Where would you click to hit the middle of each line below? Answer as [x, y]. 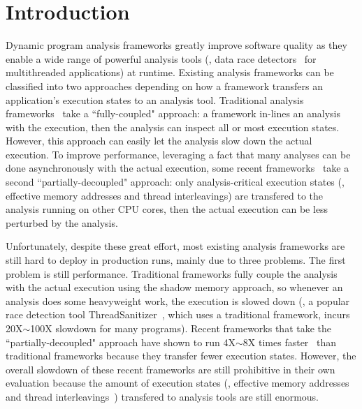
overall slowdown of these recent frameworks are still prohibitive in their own [171, 369]
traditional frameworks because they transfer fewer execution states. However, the [181, 356]
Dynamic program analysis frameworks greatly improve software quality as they [176, 45]
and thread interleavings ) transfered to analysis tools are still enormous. [162, 396]
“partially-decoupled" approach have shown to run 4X [121, 342]
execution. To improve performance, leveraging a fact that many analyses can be [178, 154]
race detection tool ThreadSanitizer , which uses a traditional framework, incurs [178, 314]
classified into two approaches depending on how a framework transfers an [165, 85]
